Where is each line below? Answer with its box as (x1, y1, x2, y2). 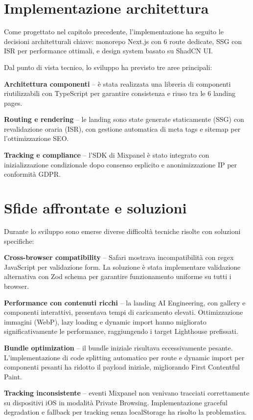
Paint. (4, 371, 22, 381)
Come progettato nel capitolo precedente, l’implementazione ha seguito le (4, 26, 224, 37)
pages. (4, 97, 23, 108)
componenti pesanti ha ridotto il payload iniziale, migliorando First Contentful (4, 362, 240, 372)
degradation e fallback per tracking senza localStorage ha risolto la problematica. (4, 407, 247, 417)
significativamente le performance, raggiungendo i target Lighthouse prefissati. (4, 326, 238, 336)
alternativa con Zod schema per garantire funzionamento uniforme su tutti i (4, 271, 231, 281)
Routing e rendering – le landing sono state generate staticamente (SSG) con (4, 114, 244, 124)
